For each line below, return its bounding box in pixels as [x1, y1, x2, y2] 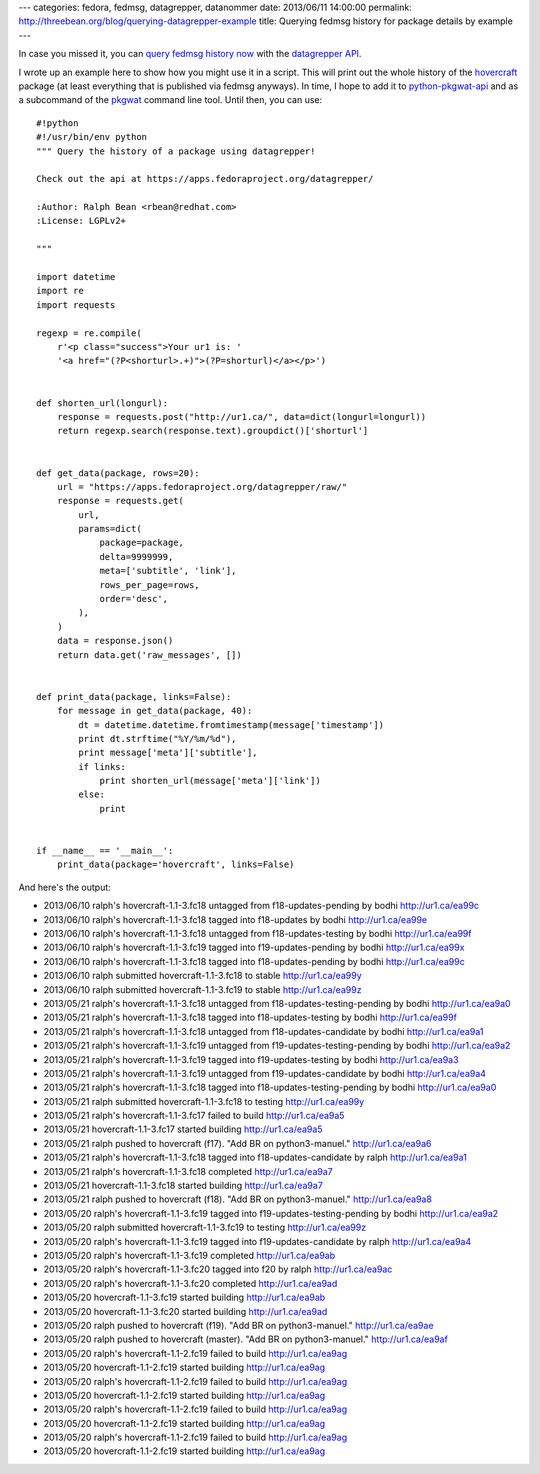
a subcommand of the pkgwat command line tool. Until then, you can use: [18, 94, 323, 106]
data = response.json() [56, 635, 174, 647]
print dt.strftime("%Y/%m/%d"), [78, 733, 237, 744]
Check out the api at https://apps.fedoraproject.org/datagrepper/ [36, 173, 374, 185]
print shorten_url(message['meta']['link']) [99, 775, 322, 787]
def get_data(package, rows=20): [36, 467, 200, 479]
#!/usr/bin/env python [36, 131, 148, 143]
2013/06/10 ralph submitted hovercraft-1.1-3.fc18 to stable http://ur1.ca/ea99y [43, 970, 362, 982]
